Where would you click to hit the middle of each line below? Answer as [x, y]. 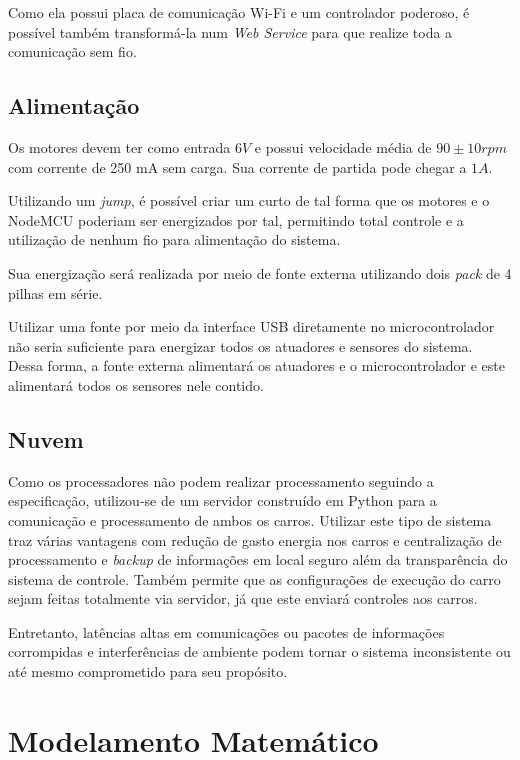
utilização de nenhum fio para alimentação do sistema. [174, 239]
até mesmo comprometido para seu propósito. [148, 671]
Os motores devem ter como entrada [119, 146]
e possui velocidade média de [343, 146]
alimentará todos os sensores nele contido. [136, 384]
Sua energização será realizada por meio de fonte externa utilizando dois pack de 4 [260, 272]
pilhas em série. [55, 292]
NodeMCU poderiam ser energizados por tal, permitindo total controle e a [236, 219]
